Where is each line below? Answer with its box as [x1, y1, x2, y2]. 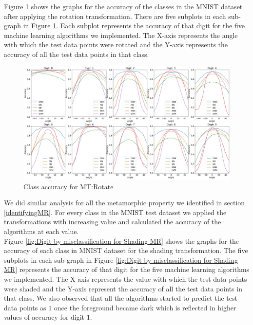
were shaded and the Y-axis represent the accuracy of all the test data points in [4, 283, 242, 293]
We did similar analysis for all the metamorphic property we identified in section [4, 198, 245, 208]
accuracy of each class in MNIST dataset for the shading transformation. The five [4, 245, 248, 255]
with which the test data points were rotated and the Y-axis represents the [4, 39, 228, 50]
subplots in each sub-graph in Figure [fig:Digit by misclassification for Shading [4, 254, 238, 265]
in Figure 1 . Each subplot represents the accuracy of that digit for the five [23, 20, 245, 31]
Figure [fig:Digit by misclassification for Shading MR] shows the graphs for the [4, 235, 239, 246]
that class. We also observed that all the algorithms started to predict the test [4, 293, 237, 303]
